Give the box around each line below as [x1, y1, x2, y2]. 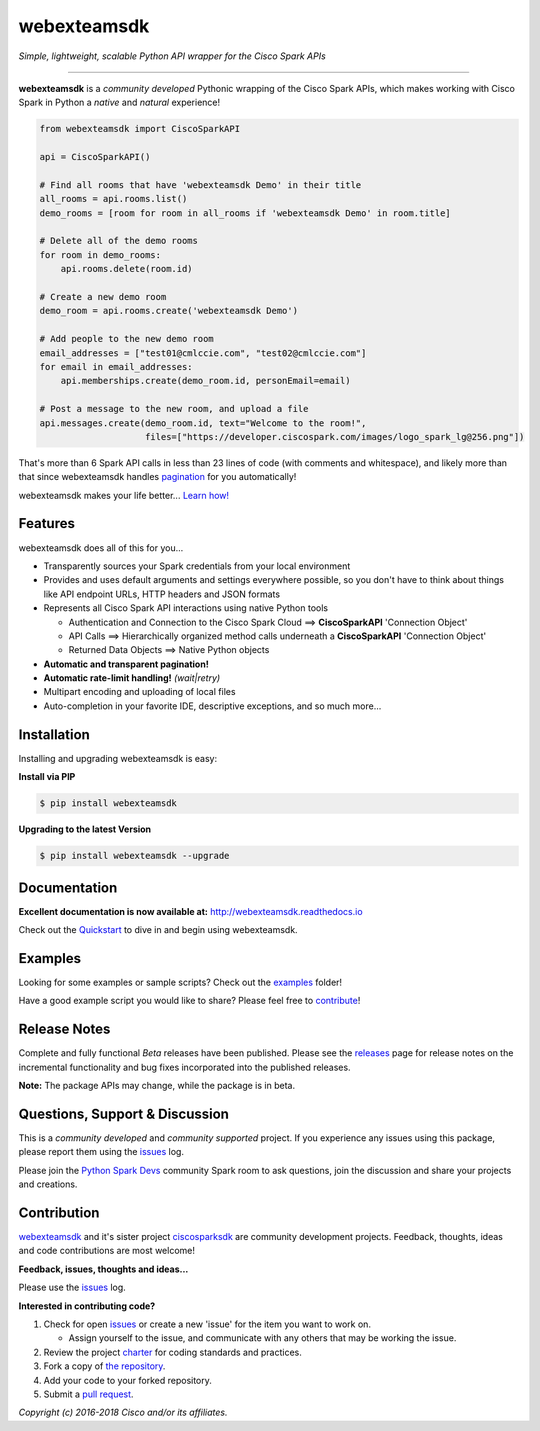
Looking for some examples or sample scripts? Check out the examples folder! [18, 976, 343, 988]
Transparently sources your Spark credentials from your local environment [43, 560, 351, 572]
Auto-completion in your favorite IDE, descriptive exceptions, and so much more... [43, 700, 382, 712]
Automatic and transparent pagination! [43, 658, 209, 670]
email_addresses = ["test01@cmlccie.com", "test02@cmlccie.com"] [39, 347, 367, 359]
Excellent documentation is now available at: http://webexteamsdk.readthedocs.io [18, 905, 364, 917]
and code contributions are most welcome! [18, 1245, 195, 1257]
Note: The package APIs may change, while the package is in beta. [18, 1080, 295, 1091]
